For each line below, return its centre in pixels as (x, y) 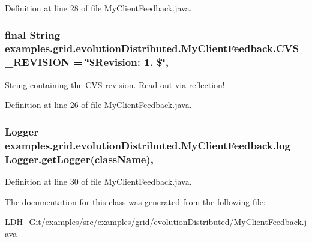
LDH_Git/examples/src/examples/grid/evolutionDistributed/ (119, 222)
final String (33, 34)
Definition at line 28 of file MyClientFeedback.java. (98, 8)
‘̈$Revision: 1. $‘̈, (127, 62)
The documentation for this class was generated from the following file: (135, 201)
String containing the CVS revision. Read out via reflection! (115, 84)
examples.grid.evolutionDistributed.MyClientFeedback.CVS (152, 48)
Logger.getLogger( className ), (79, 159)
